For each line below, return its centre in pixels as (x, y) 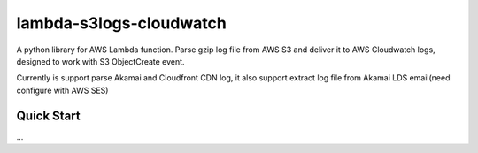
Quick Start (48, 115)
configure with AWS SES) (62, 90)
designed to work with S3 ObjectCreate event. (100, 61)
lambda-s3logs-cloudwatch (122, 23)
